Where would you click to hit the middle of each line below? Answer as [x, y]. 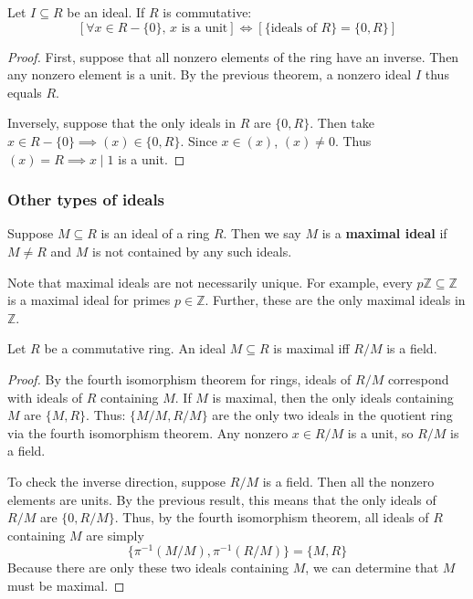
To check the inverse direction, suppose [117, 481]
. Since [199, 140]
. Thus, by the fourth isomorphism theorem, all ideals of [272, 517]
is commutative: [207, 12]
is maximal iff [311, 348]
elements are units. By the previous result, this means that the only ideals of [222, 499]
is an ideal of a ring [155, 233]
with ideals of [45, 397]
